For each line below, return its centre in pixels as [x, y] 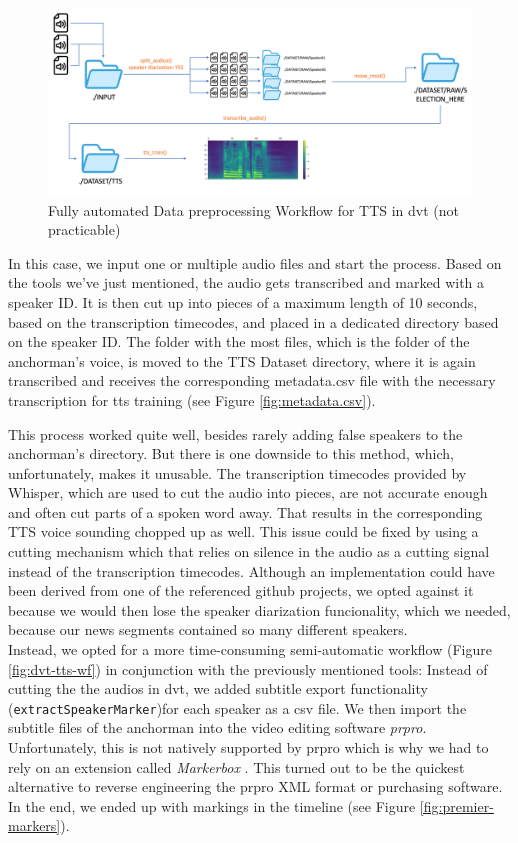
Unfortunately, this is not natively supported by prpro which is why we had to [248, 747]
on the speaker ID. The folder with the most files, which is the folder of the [239, 341]
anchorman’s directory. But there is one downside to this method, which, [231, 453]
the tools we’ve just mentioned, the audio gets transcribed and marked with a [246, 282]
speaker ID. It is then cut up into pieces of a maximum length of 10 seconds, [243, 301]
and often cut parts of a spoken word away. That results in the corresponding [245, 511]
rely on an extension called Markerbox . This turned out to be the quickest [236, 766]
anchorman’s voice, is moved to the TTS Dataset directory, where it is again [242, 360]
